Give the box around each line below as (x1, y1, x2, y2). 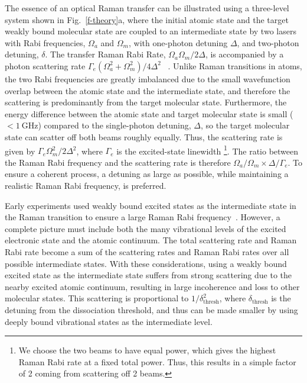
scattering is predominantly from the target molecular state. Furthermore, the (5, 96, 287, 108)
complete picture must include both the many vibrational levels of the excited (5, 222, 286, 234)
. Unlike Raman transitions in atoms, (168, 59, 302, 72)
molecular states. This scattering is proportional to (5, 292, 189, 304)
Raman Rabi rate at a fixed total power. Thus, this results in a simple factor (18, 355, 296, 368)
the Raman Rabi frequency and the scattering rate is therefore (5, 156, 231, 168)
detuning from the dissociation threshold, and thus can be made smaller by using (5, 303, 298, 316)
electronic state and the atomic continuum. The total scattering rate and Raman (5, 234, 297, 246)
